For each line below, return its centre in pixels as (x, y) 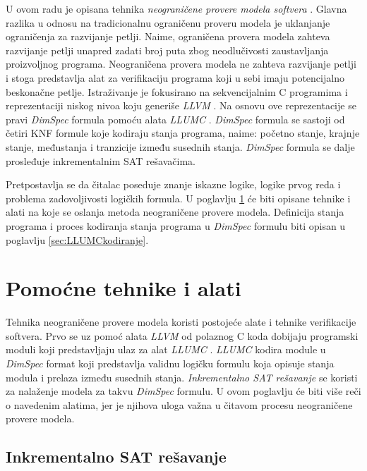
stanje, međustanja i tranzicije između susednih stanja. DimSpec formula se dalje (180, 146)
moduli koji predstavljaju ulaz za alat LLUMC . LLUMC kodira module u (166, 349)
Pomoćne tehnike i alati (124, 288)
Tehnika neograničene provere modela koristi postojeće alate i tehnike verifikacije (181, 322)
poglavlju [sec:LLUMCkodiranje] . (77, 239)
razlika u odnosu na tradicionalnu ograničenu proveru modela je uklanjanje (168, 22)
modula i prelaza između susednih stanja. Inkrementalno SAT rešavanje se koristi (182, 377)
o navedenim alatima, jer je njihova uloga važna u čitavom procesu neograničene (179, 404)
